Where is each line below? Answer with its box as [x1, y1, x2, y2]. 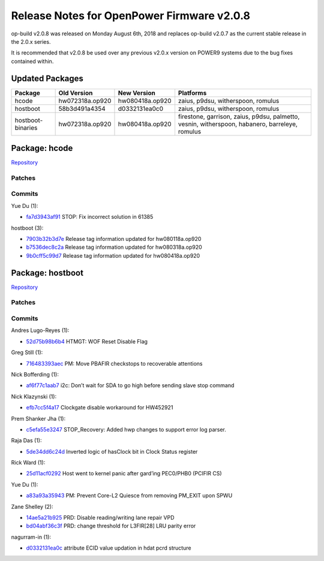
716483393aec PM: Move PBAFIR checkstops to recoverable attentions [26, 360, 203, 367]
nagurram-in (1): [11, 533, 51, 541]
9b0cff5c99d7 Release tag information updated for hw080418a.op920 [26, 252, 200, 259]
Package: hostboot [11, 267, 84, 278]
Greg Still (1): [11, 349, 43, 356]
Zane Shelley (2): [11, 503, 53, 510]
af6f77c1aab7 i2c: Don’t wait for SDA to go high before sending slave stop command [26, 382, 235, 389]
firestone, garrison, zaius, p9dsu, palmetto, [178, 112, 300, 120]
